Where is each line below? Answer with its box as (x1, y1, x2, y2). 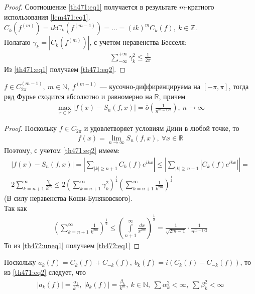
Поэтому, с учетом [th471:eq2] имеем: (4, 145, 120, 156)
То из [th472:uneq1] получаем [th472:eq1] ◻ (4, 240, 140, 250)
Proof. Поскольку (4, 123, 57, 133)
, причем (159, 91, 186, 101)
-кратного (185, 2, 214, 12)
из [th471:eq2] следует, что (4, 266, 86, 277)
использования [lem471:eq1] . (4, 11, 90, 22)
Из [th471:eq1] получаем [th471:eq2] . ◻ (4, 63, 125, 74)
